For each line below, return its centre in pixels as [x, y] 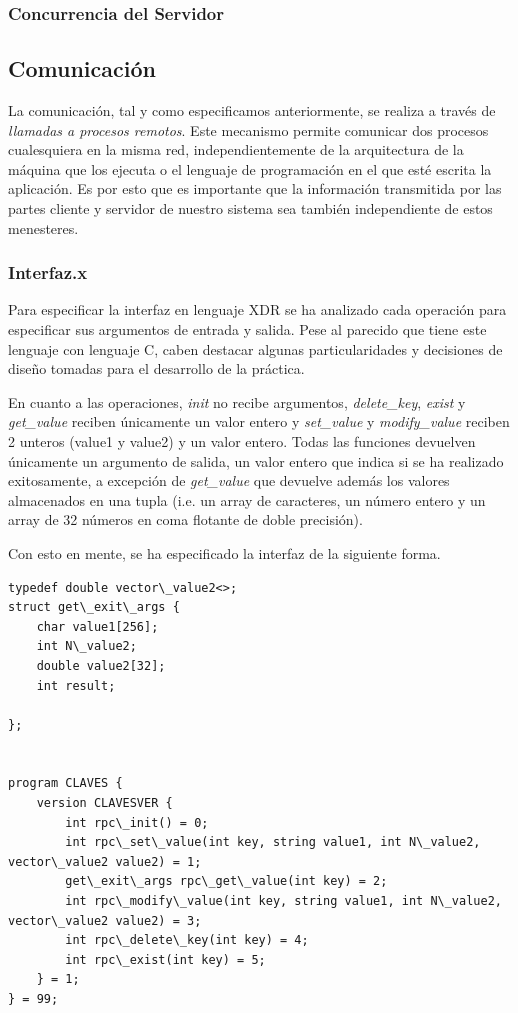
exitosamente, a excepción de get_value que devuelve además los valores [229, 480]
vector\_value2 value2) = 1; [105, 861]
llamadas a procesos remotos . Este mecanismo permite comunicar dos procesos [248, 129]
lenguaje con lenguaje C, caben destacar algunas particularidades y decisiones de [255, 348]
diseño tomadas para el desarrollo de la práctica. [156, 368]
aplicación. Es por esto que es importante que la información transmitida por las [255, 188]
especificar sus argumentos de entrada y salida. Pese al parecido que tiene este [247, 329]
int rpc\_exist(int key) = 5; [165, 959]
